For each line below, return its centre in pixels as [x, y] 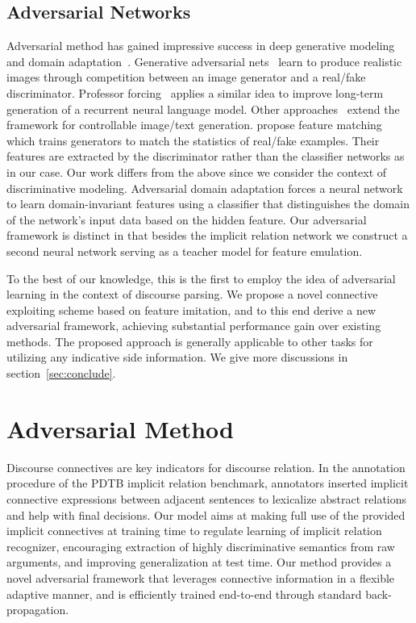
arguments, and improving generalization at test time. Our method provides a [199, 562]
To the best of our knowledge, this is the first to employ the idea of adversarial [201, 278]
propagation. [38, 610]
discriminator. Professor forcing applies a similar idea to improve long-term [195, 92]
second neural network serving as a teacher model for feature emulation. [185, 251]
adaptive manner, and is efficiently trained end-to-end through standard [184, 594]
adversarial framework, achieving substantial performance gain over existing [194, 326]
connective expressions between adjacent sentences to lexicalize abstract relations [207, 498]
